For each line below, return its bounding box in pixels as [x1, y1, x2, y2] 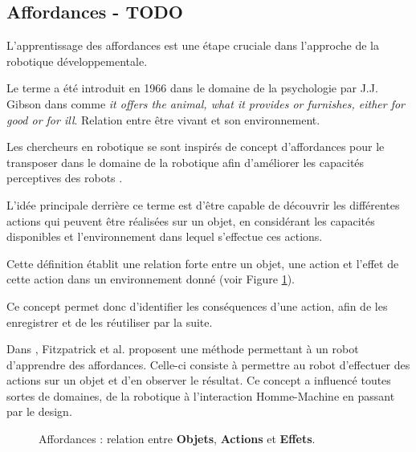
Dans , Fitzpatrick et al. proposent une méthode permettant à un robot [6, 340, 359, 357]
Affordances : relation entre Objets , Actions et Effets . [39, 430, 316, 447]
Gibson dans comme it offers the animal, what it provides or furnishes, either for [6, 95, 406, 112]
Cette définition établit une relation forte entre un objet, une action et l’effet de [6, 255, 399, 271]
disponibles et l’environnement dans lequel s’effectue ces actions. [6, 228, 323, 245]
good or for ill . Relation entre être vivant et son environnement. [6, 111, 320, 128]
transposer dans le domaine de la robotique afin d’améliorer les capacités [6, 153, 365, 170]
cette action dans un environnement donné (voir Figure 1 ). [6, 271, 295, 287]
